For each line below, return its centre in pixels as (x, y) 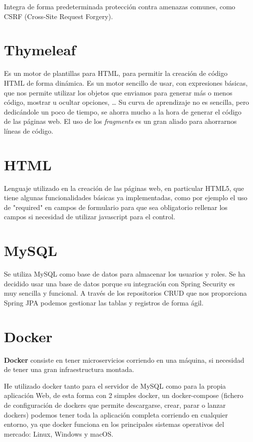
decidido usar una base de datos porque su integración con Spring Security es (120, 283)
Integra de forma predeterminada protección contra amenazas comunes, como (120, 6)
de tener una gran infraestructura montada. (69, 369)
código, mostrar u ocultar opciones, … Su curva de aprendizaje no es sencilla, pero (126, 102)
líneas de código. (29, 130)
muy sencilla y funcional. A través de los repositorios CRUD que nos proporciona (126, 293)
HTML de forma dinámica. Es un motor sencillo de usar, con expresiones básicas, (126, 82)
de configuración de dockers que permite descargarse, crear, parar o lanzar (115, 405)
